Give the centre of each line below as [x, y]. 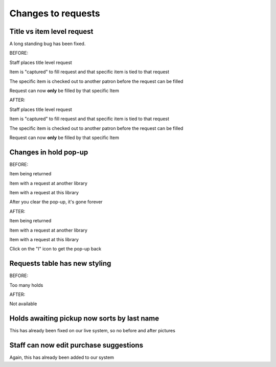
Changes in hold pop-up [49, 152]
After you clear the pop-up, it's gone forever [56, 202]
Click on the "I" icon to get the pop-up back [55, 249]
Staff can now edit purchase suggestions [76, 345]
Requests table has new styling [60, 263]
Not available [23, 304]
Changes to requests [55, 13]
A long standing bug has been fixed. [48, 44]
